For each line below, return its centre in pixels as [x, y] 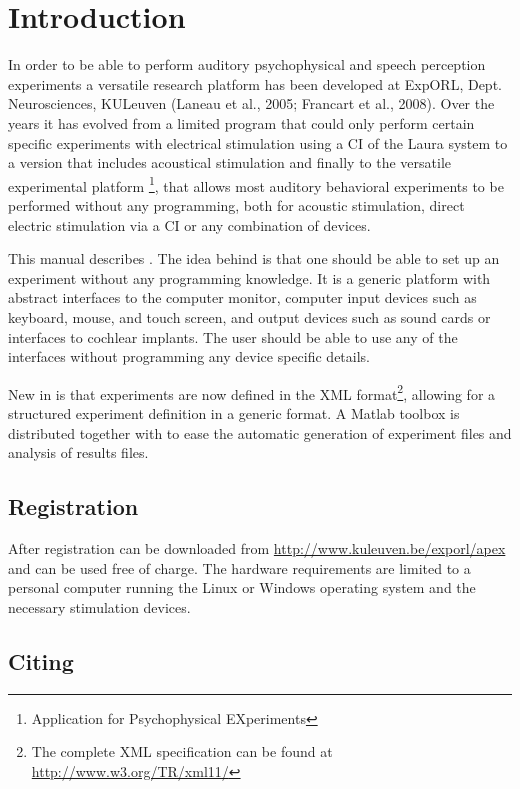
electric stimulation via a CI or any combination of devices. [189, 224]
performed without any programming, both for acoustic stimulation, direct [236, 204]
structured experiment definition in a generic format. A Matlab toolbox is [234, 412]
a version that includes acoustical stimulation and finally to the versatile [230, 162]
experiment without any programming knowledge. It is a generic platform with [249, 277]
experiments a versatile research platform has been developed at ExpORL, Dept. [255, 83]
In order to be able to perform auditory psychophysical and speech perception [247, 64]
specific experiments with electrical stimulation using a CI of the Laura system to [258, 142]
